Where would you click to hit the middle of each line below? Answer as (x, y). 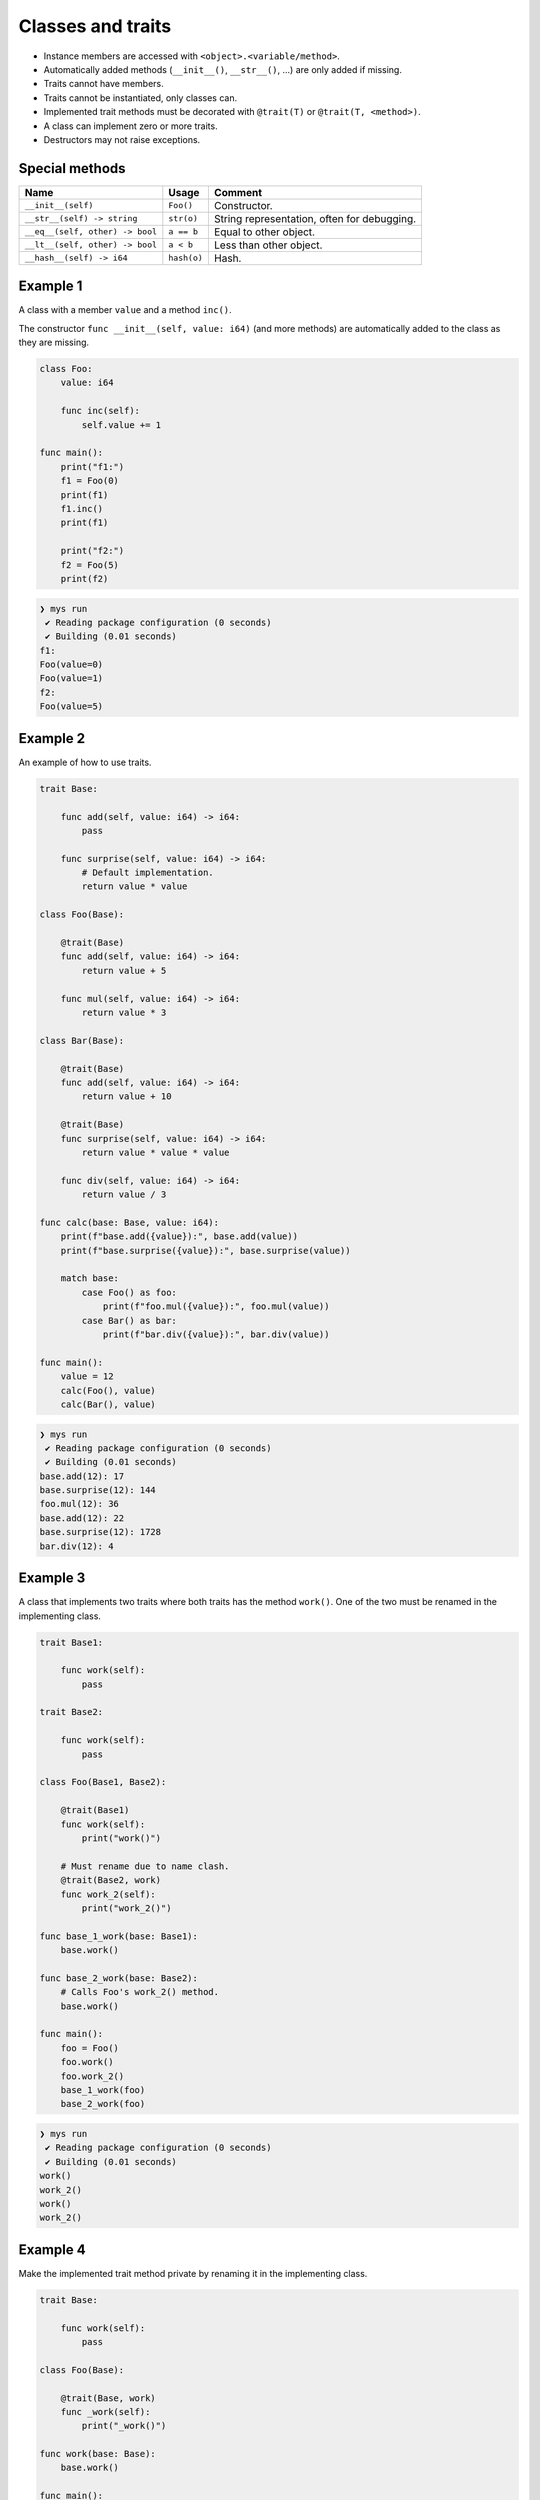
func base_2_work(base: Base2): (119, 1978)
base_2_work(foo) (103, 2104)
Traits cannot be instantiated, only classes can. (140, 97)
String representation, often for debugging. (315, 218)
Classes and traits (95, 26)
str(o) (183, 218)
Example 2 (51, 738)
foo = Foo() (90, 2048)
